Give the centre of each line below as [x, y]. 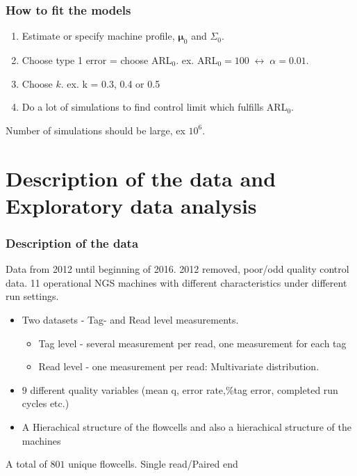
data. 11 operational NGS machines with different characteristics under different [176, 282]
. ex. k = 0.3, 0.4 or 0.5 [110, 83]
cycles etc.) [45, 403]
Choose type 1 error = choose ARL [97, 60]
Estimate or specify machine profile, [98, 36]
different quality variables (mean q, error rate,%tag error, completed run [184, 389]
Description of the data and [141, 178]
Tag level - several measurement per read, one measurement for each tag [192, 343]
